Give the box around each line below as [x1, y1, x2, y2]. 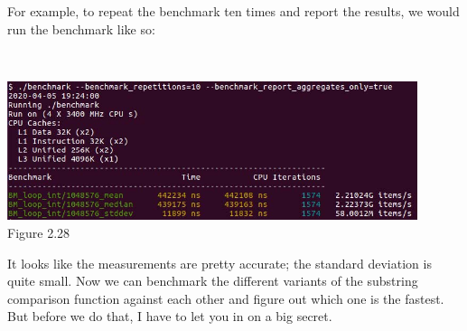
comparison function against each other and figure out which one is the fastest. [7, 288, 444, 307]
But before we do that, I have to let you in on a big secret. [7, 307, 332, 326]
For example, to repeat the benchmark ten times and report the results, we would [7, 2, 460, 20]
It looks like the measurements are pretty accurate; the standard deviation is [7, 253, 432, 272]
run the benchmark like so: [7, 19, 155, 38]
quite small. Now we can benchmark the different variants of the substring [7, 271, 418, 290]
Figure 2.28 [7, 222, 70, 241]
